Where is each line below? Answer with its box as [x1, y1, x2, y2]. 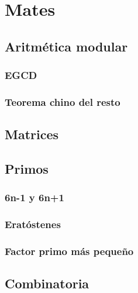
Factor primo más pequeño [5, 244, 134, 258]
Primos [5, 160, 49, 178]
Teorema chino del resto [5, 94, 120, 109]
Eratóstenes [5, 217, 61, 232]
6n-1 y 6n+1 [5, 190, 64, 205]
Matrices [5, 125, 59, 143]
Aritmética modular [5, 37, 128, 55]
